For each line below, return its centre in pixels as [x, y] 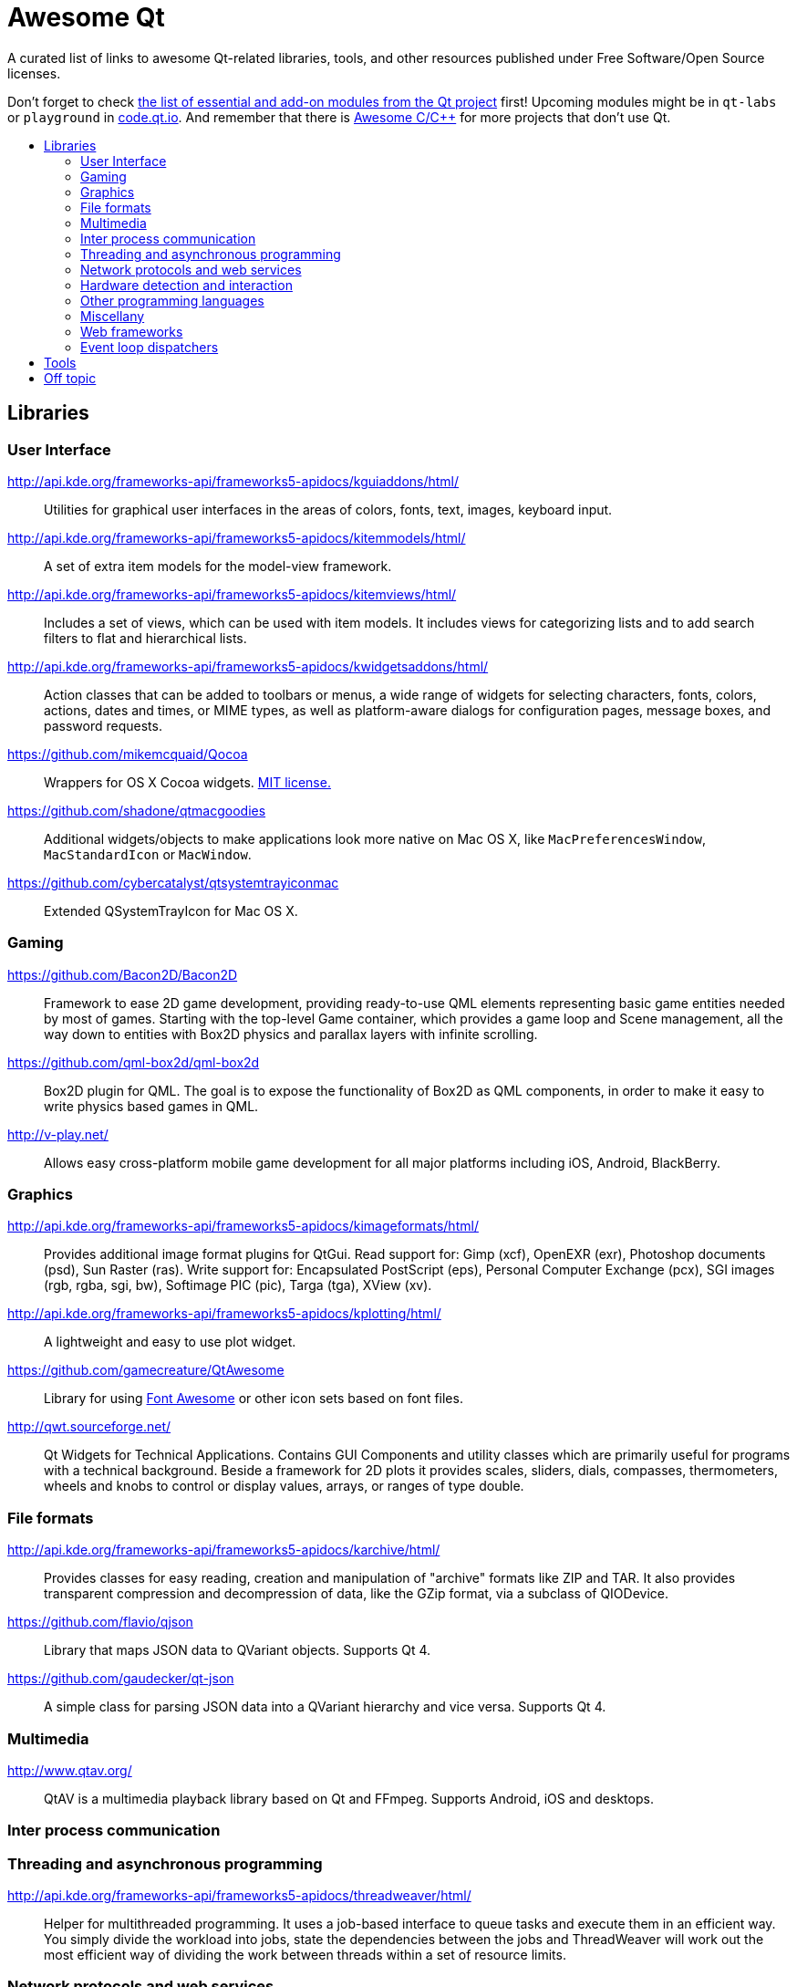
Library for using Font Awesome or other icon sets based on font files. [254, 1399]
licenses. [34, 73]
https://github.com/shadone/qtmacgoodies [137, 810]
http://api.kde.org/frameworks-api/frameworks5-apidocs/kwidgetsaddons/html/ [248, 666]
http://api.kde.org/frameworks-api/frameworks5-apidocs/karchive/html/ [224, 1550]
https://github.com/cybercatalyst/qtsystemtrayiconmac [173, 882]
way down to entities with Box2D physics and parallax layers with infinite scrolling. [291, 1034]
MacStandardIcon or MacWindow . [148, 854]
